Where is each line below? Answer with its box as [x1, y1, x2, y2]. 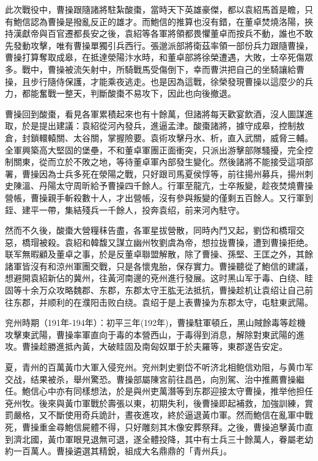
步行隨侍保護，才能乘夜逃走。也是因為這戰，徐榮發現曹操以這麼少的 [30, 75, 305, 87]
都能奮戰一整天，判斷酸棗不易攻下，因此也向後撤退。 [21, 87, 236, 100]
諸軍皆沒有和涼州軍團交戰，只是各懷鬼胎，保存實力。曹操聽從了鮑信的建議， [5, 259, 313, 272]
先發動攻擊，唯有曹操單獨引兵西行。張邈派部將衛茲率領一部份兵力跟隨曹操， [5, 39, 313, 51]
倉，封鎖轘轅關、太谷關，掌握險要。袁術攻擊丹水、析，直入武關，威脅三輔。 [5, 131, 313, 144]
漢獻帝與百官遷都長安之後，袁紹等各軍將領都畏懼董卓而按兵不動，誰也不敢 [13, 27, 313, 40]
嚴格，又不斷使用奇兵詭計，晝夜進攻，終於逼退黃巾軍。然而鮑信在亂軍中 [13, 408, 305, 421]
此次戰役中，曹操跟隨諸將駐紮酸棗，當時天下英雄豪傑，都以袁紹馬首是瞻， [5, 3, 305, 15]
